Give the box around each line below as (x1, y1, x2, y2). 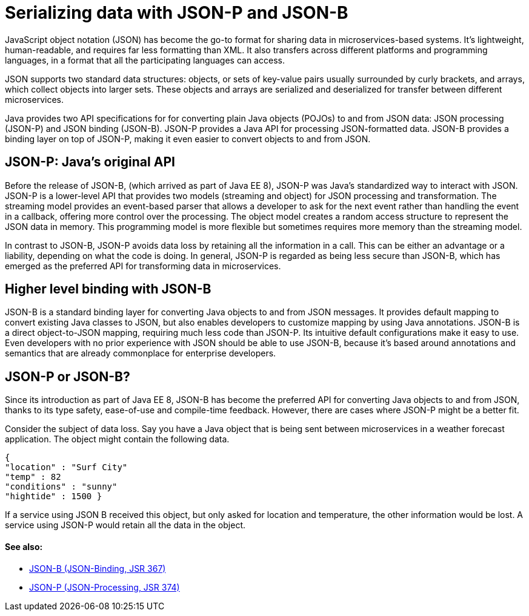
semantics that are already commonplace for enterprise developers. (5, 348, 276, 359)
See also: (5, 541, 43, 552)
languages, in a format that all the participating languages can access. (5, 54, 285, 65)
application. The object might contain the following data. (5, 434, 230, 445)
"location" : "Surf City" (5, 462, 128, 473)
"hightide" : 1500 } (5, 491, 102, 502)
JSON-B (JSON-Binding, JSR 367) (29, 563, 166, 574)
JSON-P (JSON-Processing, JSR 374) (29, 582, 180, 592)
